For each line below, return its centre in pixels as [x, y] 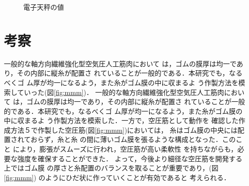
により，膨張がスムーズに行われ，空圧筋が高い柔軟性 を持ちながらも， [125, 149]
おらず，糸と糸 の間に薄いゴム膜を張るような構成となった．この [133, 139]
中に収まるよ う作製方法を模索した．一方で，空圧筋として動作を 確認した [121, 120]
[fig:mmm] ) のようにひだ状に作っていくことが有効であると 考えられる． [117, 177]
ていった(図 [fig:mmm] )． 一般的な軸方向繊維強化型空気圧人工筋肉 [121, 92]
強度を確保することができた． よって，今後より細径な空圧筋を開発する [130, 158]
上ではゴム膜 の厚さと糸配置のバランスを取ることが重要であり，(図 [111, 168]
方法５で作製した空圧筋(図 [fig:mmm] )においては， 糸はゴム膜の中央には [124, 130]
